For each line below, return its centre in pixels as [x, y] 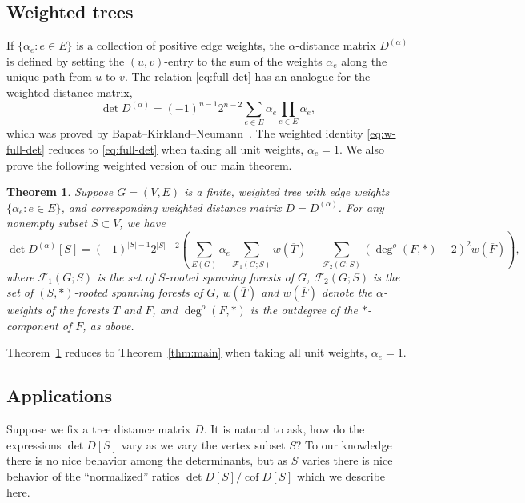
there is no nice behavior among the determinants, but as [147, 460]
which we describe [341, 476]
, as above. [108, 325]
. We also [361, 149]
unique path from [49, 76]
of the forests [77, 310]
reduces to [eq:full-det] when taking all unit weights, [176, 149]
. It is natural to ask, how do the [284, 429]
